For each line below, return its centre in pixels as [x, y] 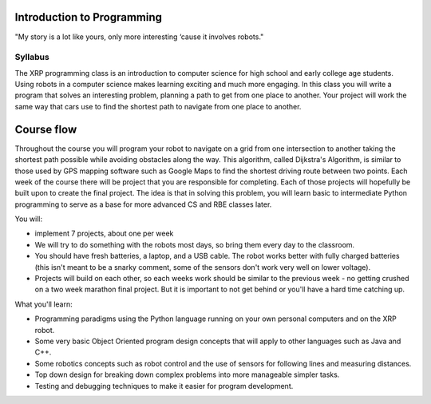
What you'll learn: [43, 304]
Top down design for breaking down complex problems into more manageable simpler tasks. [187, 374]
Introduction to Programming [89, 17]
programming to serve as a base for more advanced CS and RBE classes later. [143, 204]
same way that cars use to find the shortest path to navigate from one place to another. [158, 106]
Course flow [46, 129]
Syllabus [32, 57]
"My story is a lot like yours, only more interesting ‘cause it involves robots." [139, 37]
